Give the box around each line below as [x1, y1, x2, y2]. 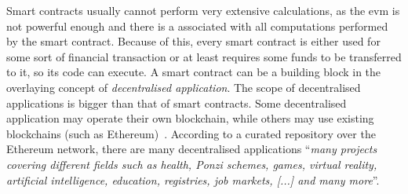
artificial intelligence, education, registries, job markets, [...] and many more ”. [6, 171, 380, 188]
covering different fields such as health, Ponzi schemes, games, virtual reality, [6, 156, 377, 172]
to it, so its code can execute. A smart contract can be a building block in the [6, 64, 381, 80]
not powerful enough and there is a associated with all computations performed [6, 17, 388, 34]
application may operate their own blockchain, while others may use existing [6, 110, 374, 126]
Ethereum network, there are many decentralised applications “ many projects [6, 141, 377, 157]
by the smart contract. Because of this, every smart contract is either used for [6, 33, 381, 49]
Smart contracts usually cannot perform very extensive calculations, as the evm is [6, 2, 400, 18]
